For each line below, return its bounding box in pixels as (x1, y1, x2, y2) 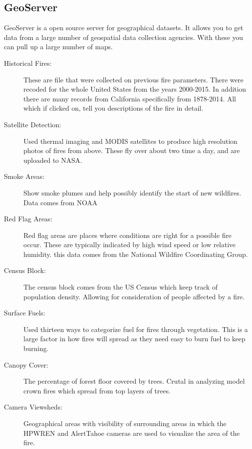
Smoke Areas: (4, 171, 44, 181)
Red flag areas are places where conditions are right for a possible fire (23, 230, 231, 240)
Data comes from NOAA (23, 197, 98, 207)
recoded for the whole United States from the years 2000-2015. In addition (23, 84, 246, 94)
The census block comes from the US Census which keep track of (23, 282, 218, 292)
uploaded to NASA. (23, 155, 83, 165)
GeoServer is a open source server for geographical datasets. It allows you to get (4, 22, 243, 33)
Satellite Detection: (4, 119, 62, 129)
